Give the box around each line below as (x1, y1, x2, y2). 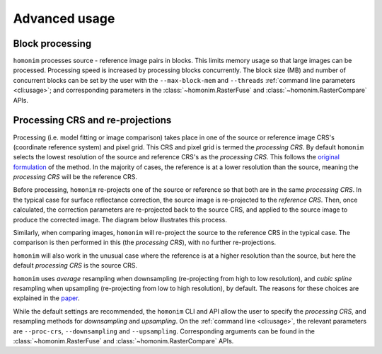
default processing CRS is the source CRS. (13, 261, 138, 270)
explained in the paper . (13, 294, 80, 302)
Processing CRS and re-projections (13, 114, 172, 127)
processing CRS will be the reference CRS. (13, 173, 138, 181)
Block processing (13, 38, 92, 50)
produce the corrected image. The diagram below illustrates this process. (13, 215, 228, 224)
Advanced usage (13, 11, 115, 26)
